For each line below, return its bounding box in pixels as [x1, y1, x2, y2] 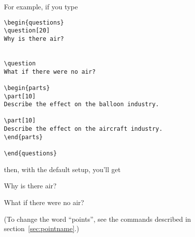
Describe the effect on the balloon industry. [4, 101, 159, 108]
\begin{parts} [4, 84, 50, 91]
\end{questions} [4, 150, 57, 157]
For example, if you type [4, 1, 78, 11]
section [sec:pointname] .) [4, 223, 79, 234]
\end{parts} [4, 133, 43, 141]
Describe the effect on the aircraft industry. [4, 125, 163, 133]
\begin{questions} [4, 19, 64, 26]
